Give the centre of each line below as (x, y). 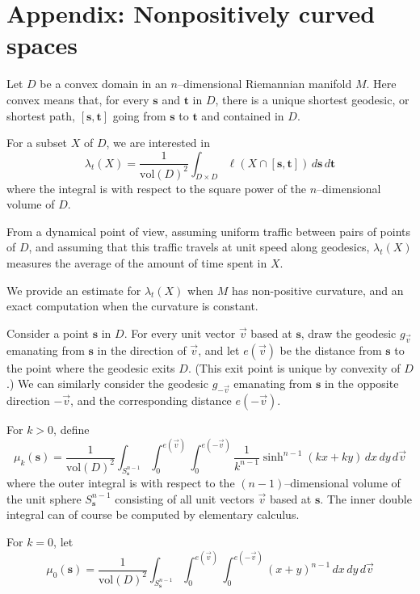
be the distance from (331, 350)
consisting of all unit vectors (185, 498)
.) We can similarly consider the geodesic (107, 383)
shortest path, (41, 115)
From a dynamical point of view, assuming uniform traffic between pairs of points (209, 231)
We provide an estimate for (74, 290)
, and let (219, 350)
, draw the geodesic (349, 333)
